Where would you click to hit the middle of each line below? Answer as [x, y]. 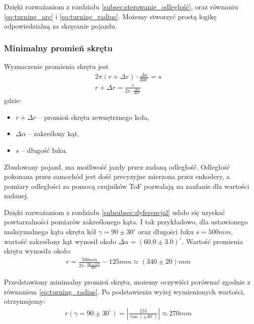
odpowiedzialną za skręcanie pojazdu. [61, 26]
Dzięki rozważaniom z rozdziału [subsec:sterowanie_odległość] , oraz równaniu [121, 6]
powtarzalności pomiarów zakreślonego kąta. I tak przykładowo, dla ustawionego [126, 222]
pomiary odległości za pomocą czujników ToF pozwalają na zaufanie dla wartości [127, 186]
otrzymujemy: [25, 301]
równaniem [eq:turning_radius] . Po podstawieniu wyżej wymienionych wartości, [125, 291]
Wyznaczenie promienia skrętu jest [56, 66]
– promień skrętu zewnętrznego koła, [94, 117]
